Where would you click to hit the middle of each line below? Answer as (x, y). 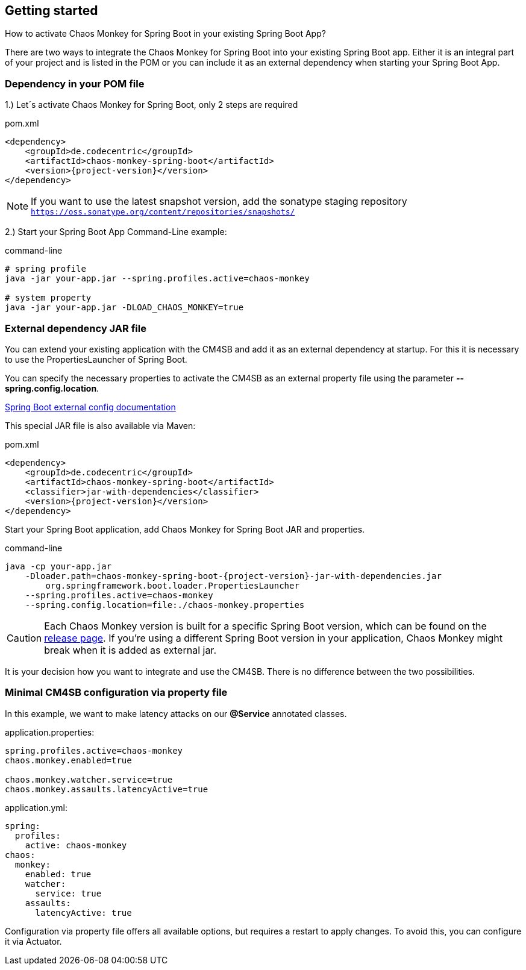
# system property (48, 298)
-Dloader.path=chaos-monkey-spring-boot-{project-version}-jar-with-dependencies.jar (233, 576)
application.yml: (36, 807)
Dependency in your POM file (75, 83)
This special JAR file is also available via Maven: (100, 425)
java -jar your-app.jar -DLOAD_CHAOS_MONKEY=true (124, 308)
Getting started (52, 11)
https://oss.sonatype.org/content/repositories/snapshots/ (163, 212)
